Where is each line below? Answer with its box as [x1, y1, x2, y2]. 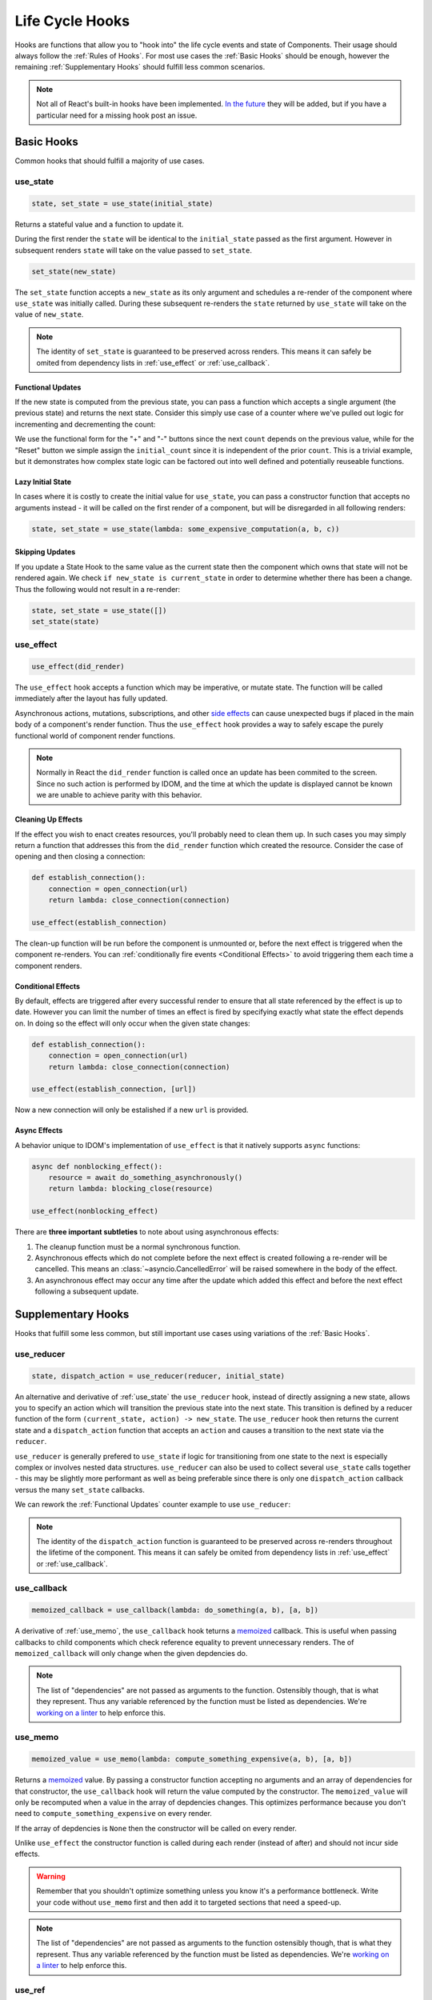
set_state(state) [31, 617, 100, 626]
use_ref [14, 1984, 46, 1995]
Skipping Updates [14, 547, 76, 557]
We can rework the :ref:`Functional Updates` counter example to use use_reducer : [14, 1500, 291, 1510]
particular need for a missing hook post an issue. [36, 110, 198, 120]
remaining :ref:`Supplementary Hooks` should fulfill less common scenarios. [14, 62, 266, 72]
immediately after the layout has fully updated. [14, 694, 168, 703]
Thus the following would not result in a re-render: [14, 584, 181, 594]
